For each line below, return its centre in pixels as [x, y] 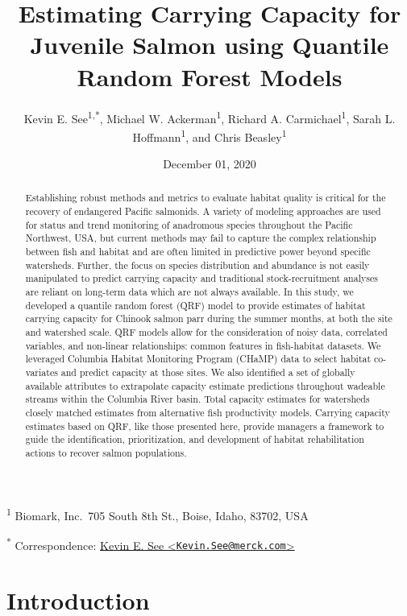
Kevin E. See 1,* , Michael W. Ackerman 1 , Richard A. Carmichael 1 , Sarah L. [210, 117]
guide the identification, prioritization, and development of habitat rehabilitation [195, 439]
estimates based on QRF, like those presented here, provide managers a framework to [205, 426]
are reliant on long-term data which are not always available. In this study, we [189, 291]
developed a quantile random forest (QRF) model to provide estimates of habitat [195, 305]
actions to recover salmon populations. [106, 452]
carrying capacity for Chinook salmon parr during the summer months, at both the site [209, 318]
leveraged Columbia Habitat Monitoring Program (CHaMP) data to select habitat [198, 359]
